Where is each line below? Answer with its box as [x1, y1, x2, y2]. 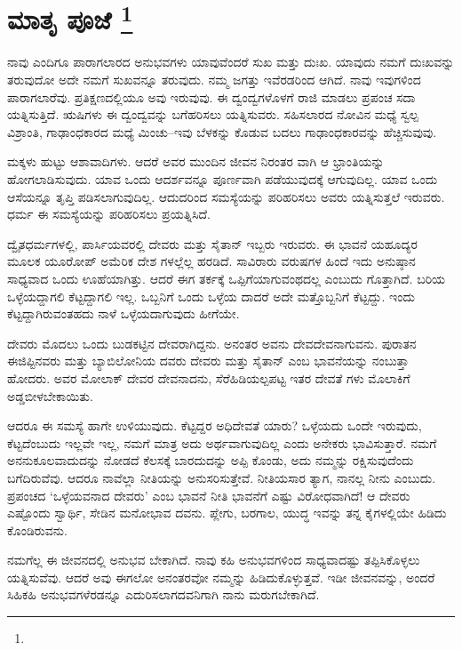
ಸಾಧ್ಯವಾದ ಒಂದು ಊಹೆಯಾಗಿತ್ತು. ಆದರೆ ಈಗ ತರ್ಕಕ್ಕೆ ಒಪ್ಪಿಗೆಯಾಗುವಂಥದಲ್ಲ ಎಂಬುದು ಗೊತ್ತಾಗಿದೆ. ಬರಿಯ [7, 269, 446, 287]
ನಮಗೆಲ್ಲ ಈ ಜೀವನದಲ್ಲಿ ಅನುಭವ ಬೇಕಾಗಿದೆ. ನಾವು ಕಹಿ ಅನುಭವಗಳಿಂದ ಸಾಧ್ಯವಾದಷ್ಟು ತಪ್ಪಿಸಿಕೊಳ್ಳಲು [7, 550, 420, 569]
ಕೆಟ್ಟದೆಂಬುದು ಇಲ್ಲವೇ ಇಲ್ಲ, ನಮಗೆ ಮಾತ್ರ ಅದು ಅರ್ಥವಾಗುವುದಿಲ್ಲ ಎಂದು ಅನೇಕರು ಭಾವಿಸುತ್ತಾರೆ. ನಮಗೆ [7, 433, 437, 452]
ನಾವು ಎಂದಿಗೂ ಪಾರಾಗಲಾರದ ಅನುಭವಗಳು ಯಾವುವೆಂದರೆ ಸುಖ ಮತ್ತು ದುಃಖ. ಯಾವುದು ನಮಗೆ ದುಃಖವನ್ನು [7, 52, 455, 71]
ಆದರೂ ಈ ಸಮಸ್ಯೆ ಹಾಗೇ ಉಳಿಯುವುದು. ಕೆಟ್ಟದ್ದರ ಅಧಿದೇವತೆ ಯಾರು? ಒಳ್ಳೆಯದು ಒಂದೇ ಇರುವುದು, [7, 416, 422, 435]
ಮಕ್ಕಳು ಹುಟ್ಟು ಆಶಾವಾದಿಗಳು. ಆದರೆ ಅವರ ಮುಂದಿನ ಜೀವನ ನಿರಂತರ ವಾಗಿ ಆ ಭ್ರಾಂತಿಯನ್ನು [7, 152, 385, 171]
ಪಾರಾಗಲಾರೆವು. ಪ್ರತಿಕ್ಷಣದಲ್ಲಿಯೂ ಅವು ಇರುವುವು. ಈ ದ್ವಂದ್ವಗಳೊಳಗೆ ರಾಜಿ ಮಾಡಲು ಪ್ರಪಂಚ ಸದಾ [7, 87, 416, 106]
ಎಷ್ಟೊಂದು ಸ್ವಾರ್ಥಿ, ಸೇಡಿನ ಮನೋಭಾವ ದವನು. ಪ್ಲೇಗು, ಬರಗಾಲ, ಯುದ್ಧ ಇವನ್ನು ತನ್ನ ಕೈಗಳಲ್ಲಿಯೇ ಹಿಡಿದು [7, 503, 447, 522]
